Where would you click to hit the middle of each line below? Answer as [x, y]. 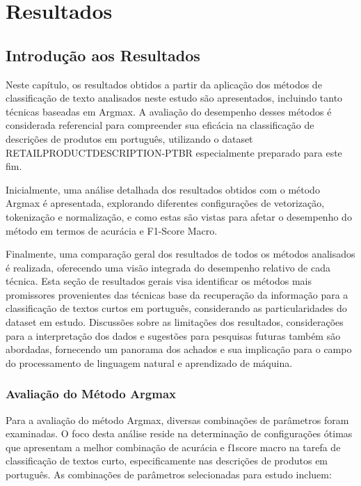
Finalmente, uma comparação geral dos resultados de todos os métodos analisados [180, 254]
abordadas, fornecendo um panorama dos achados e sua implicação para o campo [179, 349]
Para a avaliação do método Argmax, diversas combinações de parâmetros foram [177, 420]
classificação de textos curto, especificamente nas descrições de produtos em [167, 461]
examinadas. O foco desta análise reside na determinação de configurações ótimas [179, 433]
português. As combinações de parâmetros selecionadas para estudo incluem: [169, 475]
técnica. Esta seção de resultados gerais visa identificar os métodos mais [159, 281]
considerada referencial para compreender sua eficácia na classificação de [160, 125]
